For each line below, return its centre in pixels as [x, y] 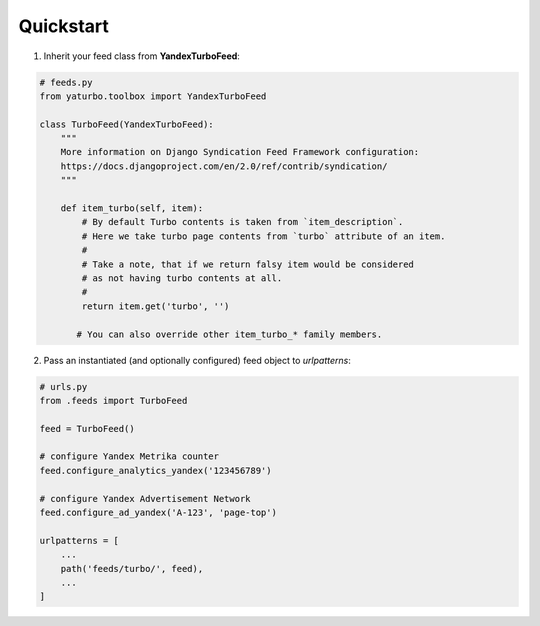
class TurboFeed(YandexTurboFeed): [126, 124]
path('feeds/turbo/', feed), [132, 568]
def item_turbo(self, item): [132, 208]
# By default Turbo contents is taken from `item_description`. [242, 222]
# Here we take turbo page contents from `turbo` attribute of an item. [263, 236]
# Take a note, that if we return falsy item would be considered [248, 264]
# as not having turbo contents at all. [182, 278]
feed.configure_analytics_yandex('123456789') [155, 470]
